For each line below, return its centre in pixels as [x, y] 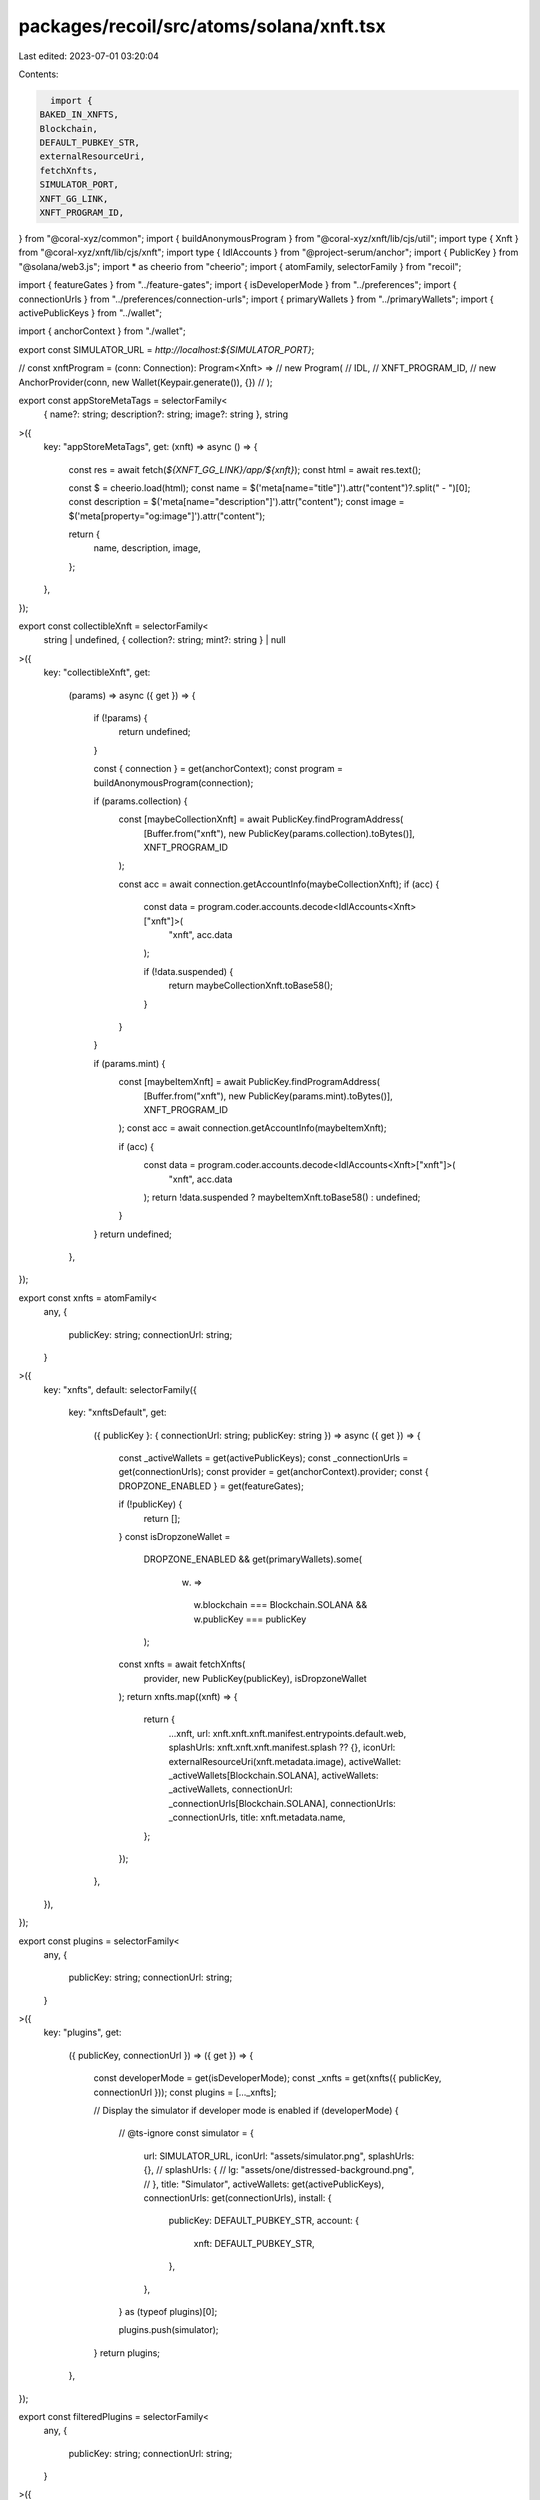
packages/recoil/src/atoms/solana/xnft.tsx [202, 26]
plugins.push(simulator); [168, 2330]
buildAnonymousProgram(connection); [173, 782]
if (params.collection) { [140, 801]
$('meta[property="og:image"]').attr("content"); [167, 516]
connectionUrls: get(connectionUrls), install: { [237, 2198]
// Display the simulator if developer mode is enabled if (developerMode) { [246, 2111]
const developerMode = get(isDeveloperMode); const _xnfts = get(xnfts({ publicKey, [267, 2078]
